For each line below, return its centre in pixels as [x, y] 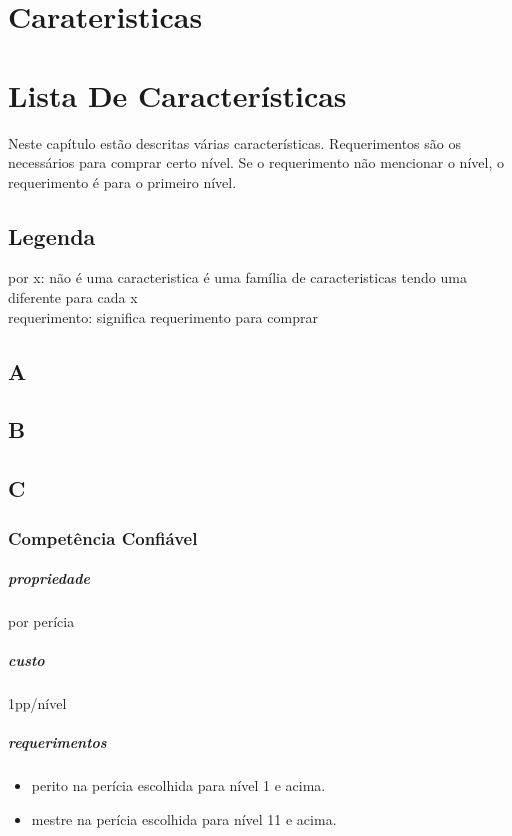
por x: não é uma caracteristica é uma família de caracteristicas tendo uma [237, 277]
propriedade [49, 578]
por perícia [41, 621]
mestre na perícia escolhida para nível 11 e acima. [184, 818]
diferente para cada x [73, 297]
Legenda [52, 235]
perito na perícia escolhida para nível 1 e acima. [178, 785]
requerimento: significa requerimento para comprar [163, 316]
